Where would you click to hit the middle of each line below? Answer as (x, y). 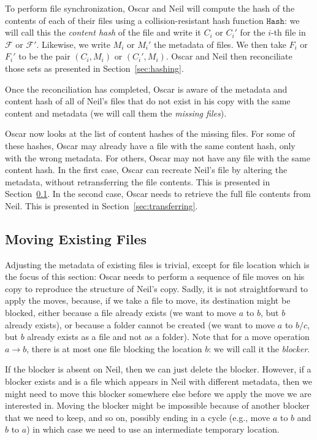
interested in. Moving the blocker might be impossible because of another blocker (158, 405)
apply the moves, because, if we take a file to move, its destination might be (148, 300)
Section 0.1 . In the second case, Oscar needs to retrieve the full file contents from (158, 194)
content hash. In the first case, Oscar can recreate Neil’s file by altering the (146, 170)
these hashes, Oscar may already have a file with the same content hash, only (150, 145)
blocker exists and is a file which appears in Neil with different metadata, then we (158, 381)
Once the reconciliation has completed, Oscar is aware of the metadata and (146, 89)
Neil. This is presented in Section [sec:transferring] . (101, 205)
